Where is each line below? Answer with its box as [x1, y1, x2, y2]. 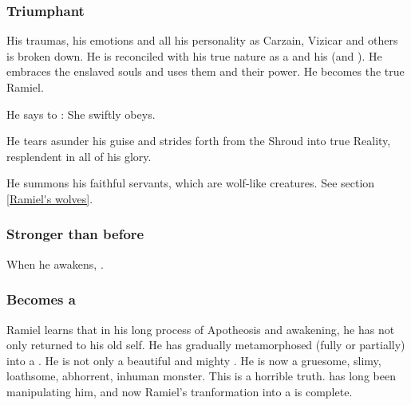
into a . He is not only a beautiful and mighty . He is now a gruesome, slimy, [6, 352, 381, 368]
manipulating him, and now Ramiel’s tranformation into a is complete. [6, 383, 353, 399]
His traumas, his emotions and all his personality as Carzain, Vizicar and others [6, 32, 398, 49]
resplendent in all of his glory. [6, 147, 152, 164]
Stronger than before [6, 224, 144, 244]
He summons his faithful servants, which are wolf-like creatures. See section [6, 175, 375, 191]
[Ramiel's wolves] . [6, 190, 93, 206]
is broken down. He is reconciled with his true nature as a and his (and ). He [6, 47, 382, 64]
